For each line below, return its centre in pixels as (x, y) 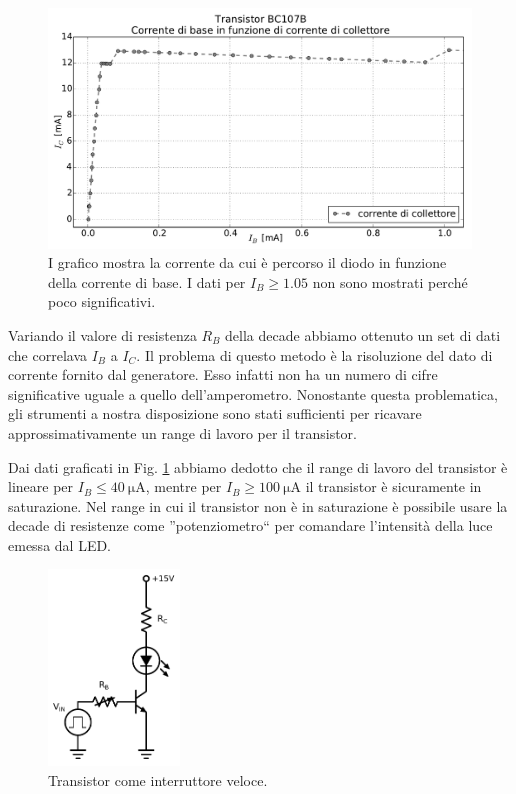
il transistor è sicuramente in (393, 486)
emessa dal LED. (59, 544)
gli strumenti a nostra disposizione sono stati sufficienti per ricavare (215, 413)
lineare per (41, 486)
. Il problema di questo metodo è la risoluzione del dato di (314, 354)
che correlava (48, 354)
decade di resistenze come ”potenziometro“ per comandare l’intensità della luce (250, 525)
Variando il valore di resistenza (102, 334)
